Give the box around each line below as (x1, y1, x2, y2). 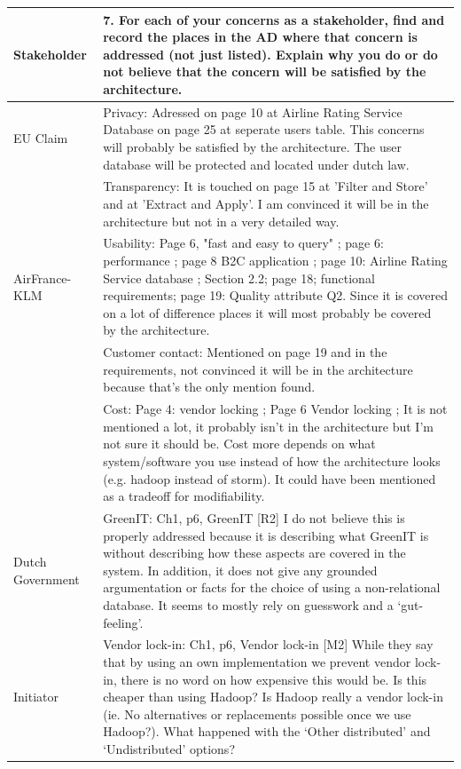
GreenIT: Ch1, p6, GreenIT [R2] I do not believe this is (103, 509, 405, 527)
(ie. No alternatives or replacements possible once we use (103, 704, 411, 723)
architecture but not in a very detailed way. (103, 211, 340, 230)
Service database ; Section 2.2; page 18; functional (103, 268, 375, 287)
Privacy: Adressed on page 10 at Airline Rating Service (103, 102, 402, 121)
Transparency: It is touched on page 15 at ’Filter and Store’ (103, 177, 428, 195)
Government (13, 569, 80, 588)
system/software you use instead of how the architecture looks (103, 452, 441, 470)
